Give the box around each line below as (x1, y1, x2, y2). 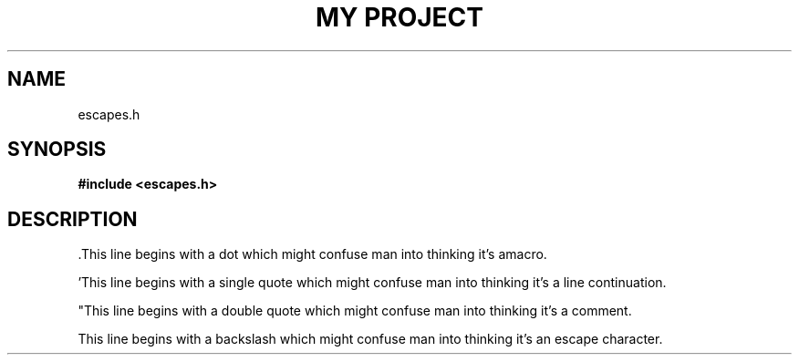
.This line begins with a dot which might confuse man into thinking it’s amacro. (78, 246, 547, 263)
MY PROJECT (315, 2, 484, 33)
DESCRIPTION (7, 207, 138, 231)
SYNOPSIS (7, 138, 107, 161)
